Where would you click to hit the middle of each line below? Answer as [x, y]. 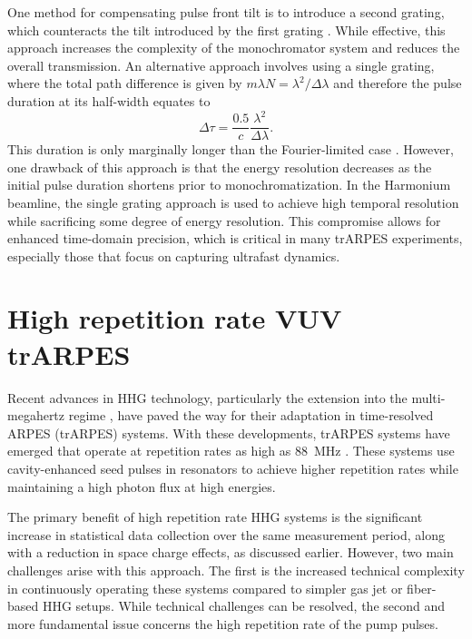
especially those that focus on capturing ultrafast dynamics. [174, 256]
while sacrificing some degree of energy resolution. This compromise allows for [224, 220]
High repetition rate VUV [175, 318]
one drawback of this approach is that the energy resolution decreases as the [220, 167]
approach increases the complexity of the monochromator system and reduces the [234, 48]
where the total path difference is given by [125, 83]
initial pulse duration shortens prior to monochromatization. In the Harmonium [229, 185]
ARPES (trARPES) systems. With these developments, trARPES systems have [229, 433]
